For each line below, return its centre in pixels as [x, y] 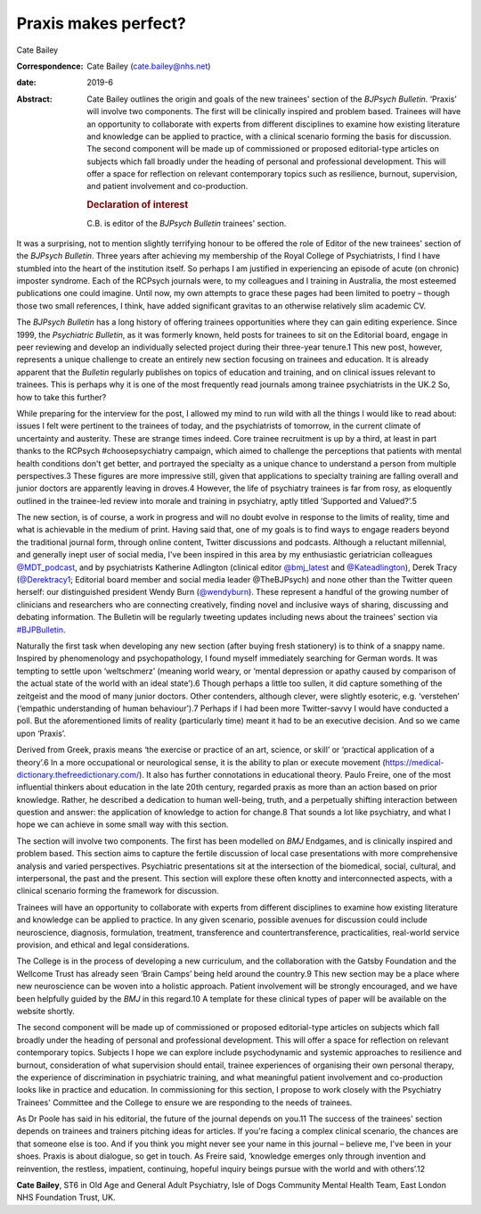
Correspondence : [50, 66]
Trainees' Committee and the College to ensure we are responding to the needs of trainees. [184, 1103]
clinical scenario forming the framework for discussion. [118, 891]
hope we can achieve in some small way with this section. [122, 824]
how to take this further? [61, 397]
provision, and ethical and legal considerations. [103, 945]
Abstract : [34, 99]
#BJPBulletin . [41, 630]
